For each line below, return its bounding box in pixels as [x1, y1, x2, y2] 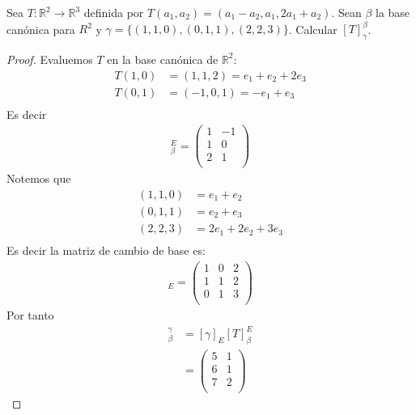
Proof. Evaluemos [6, 50, 93, 67]
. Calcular [288, 20, 337, 37]
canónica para [6, 20, 75, 37]
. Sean [331, 4, 362, 20]
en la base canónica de [107, 50, 219, 67]
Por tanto [6, 306, 54, 323]
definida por [83, 4, 144, 20]
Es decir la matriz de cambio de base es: [6, 242, 206, 259]
